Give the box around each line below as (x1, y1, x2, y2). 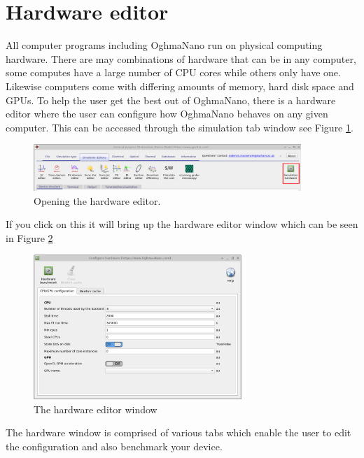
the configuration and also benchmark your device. (6, 438, 223, 453)
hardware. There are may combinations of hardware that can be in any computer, (6, 51, 356, 66)
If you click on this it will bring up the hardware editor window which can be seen (6, 217, 358, 231)
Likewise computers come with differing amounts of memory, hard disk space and (6, 78, 354, 93)
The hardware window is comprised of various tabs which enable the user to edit (6, 425, 351, 440)
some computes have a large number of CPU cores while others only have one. (6, 65, 341, 80)
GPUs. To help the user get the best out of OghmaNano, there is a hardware (6, 92, 336, 107)
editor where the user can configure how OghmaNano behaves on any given (6, 106, 328, 121)
